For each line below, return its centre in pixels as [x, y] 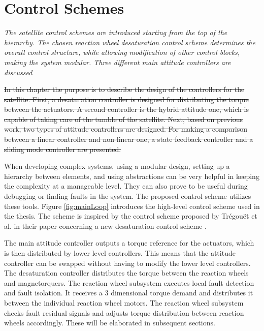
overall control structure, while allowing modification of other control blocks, [122, 52]
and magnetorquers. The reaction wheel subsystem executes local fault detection [129, 282]
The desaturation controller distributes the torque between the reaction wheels [126, 273]
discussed [18, 72]
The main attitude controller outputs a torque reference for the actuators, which [129, 243]
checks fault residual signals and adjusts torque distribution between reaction [124, 312]
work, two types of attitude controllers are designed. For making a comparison [126, 129]
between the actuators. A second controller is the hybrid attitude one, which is [126, 109]
